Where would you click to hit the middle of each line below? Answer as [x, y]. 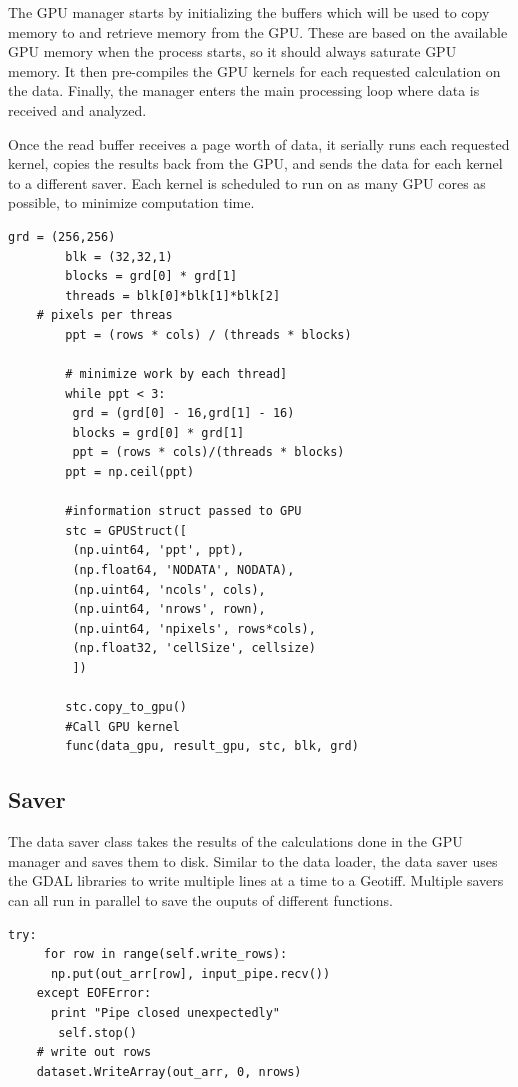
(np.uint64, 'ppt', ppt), [158, 550]
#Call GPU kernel [122, 726]
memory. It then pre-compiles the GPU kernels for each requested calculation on [254, 70]
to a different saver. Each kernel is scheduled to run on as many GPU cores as [247, 182]
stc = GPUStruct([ [126, 530]
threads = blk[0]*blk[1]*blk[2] [173, 295]
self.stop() [97, 1032]
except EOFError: [94, 993]
